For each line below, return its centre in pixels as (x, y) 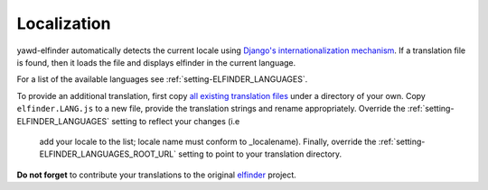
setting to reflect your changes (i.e (176, 121)
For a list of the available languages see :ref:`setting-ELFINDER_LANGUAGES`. (162, 79)
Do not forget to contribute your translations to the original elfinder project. (157, 175)
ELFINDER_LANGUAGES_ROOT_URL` (108, 154)
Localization (64, 23)
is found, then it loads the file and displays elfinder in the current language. (156, 62)
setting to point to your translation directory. (260, 154)
